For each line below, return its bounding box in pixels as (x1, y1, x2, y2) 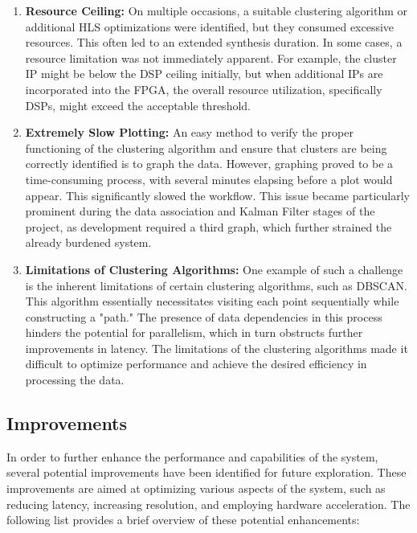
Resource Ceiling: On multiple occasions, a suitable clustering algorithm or (25, 2, 408, 18)
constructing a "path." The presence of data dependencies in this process (25, 308, 382, 325)
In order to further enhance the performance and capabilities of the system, (6, 448, 378, 465)
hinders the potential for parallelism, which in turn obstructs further (25, 324, 363, 341)
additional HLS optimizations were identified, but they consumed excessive (25, 18, 395, 35)
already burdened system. (25, 234, 152, 251)
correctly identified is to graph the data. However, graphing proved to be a (25, 155, 394, 172)
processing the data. (25, 371, 125, 388)
